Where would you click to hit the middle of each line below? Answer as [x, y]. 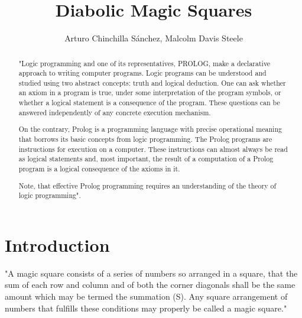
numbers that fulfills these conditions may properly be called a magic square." [146, 308]
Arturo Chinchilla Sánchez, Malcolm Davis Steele [154, 38]
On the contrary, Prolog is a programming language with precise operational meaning [150, 129]
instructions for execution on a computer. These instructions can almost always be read [153, 149]
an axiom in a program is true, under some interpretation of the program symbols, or [150, 93]
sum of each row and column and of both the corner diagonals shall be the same [150, 285]
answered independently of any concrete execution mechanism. [115, 112]
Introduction [57, 244]
